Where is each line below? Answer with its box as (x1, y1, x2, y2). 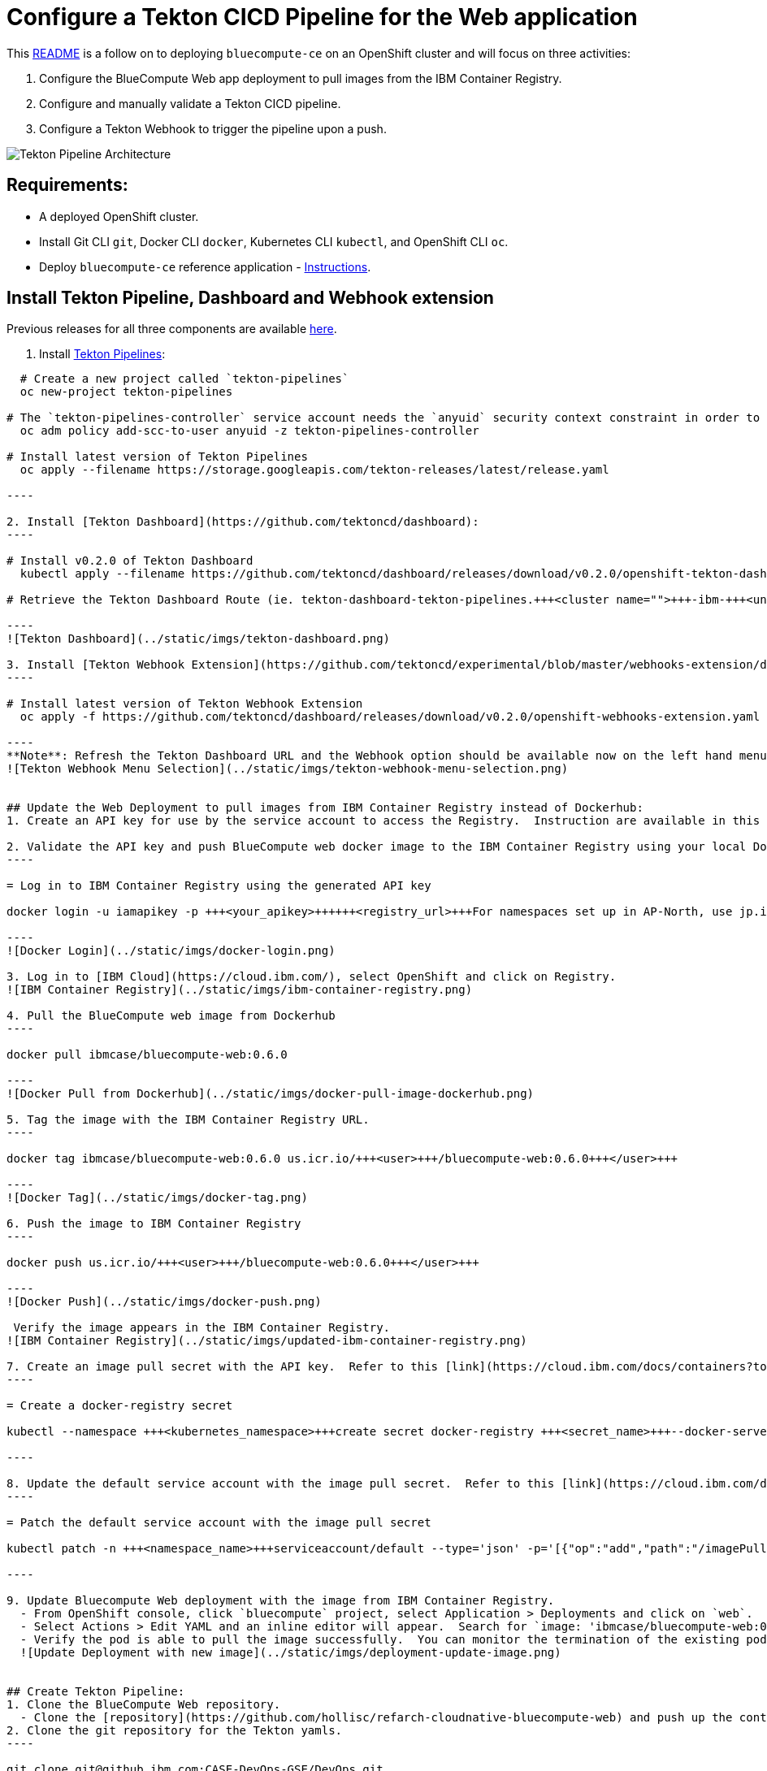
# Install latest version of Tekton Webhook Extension (6, 697, 363, 711)
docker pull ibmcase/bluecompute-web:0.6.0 (6, 1048, 288, 1062)
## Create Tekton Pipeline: (6, 1685, 185, 1699)
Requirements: (6, 175, 128, 196)
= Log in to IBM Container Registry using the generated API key (6, 879, 431, 893)
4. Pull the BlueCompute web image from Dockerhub (6, 1009, 336, 1023)
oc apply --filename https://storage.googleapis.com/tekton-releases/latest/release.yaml (19, 463, 609, 477)
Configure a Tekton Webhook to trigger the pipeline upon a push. (39, 121, 387, 136)
